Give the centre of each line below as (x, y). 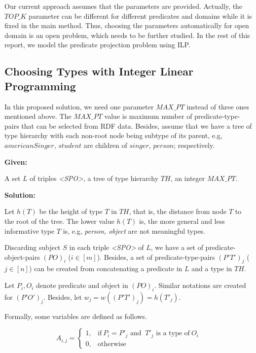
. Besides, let (63, 297)
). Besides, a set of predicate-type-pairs (156, 257)
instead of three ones (218, 106)
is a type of (173, 334)
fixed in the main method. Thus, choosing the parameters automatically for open (127, 25)
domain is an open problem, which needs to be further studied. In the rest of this (127, 35)
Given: (16, 161)
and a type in (212, 268)
